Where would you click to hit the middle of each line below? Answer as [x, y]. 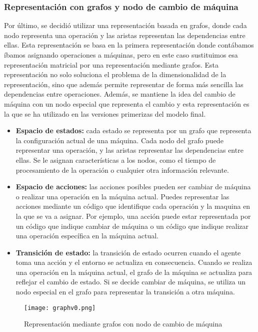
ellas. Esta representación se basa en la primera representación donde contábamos [129, 45]
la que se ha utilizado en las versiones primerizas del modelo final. [105, 113]
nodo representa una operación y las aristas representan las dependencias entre [125, 35]
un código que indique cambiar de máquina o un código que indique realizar [132, 226]
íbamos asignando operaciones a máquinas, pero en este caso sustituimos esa [121, 55]
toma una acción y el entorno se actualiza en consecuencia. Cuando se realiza [134, 262]
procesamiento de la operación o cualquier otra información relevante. [122, 170]
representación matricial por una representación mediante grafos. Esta [111, 64]
